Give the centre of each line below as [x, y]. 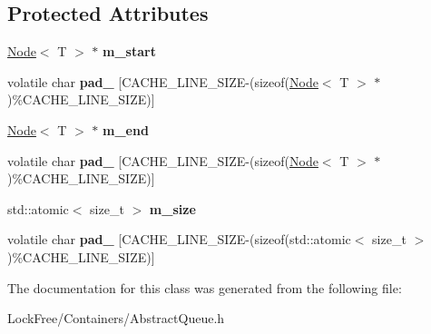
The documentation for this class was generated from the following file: [205, 287]
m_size [172, 208]
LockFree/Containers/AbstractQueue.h [116, 318]
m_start [129, 51]
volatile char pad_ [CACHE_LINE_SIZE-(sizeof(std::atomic [179, 239]
